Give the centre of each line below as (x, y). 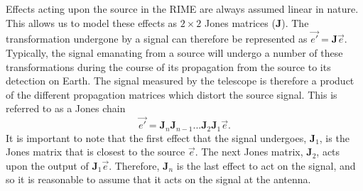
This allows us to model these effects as (92, 22)
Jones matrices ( (240, 22)
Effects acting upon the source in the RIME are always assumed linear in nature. (182, 9)
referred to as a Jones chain (66, 108)
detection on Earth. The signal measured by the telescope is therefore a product (180, 81)
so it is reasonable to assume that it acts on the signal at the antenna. (158, 179)
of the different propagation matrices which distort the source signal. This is (172, 94)
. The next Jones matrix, (249, 152)
